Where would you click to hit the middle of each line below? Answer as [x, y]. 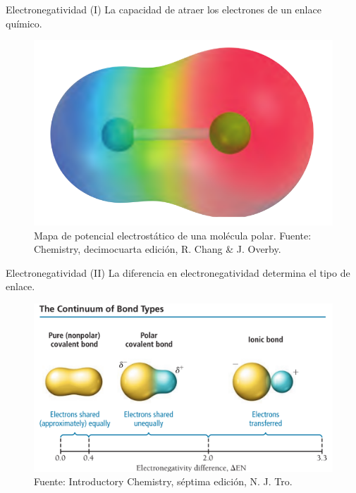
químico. [24, 23]
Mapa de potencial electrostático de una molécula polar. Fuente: [173, 235]
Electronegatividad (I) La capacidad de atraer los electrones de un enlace [164, 9]
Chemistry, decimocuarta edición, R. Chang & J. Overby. [158, 249]
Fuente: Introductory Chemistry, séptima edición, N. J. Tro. [163, 481]
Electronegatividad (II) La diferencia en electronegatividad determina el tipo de [178, 272]
